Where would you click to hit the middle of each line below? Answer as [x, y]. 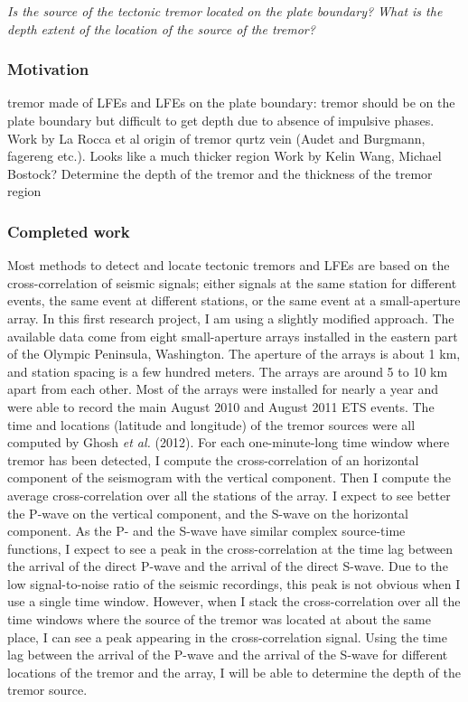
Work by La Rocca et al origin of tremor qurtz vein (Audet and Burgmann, [216, 138]
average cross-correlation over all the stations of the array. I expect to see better [229, 495]
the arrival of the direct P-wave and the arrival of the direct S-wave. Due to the [228, 566]
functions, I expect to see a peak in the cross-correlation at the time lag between [230, 548]
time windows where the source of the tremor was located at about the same [219, 619]
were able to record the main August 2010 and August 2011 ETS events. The [221, 406]
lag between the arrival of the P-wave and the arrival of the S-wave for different [228, 655]
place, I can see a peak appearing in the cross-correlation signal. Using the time [228, 636]
